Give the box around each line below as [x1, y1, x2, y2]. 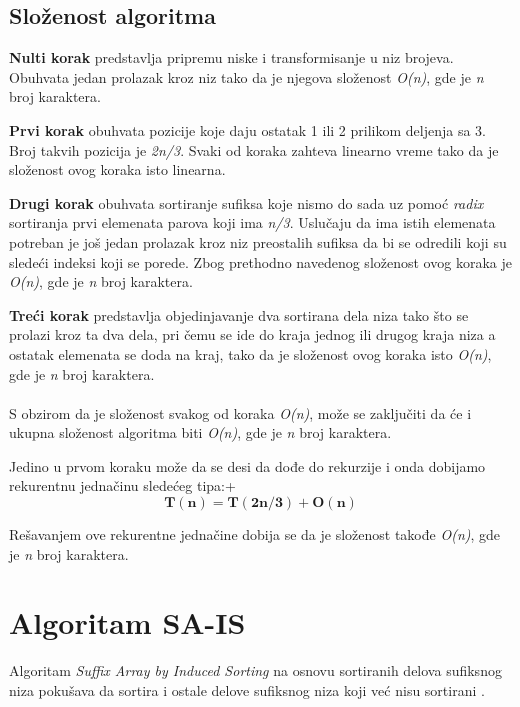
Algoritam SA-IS [9, 602, 246, 643]
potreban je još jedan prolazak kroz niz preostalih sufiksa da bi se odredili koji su [9, 231, 507, 252]
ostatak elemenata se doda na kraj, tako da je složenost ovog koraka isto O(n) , [9, 343, 492, 364]
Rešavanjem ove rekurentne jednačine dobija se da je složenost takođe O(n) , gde [9, 524, 501, 545]
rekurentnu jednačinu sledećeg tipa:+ [9, 475, 236, 496]
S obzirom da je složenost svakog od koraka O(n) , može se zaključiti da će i [9, 402, 472, 423]
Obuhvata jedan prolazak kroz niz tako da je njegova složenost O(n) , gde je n [9, 66, 484, 87]
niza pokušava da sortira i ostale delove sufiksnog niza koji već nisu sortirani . [9, 679, 485, 700]
